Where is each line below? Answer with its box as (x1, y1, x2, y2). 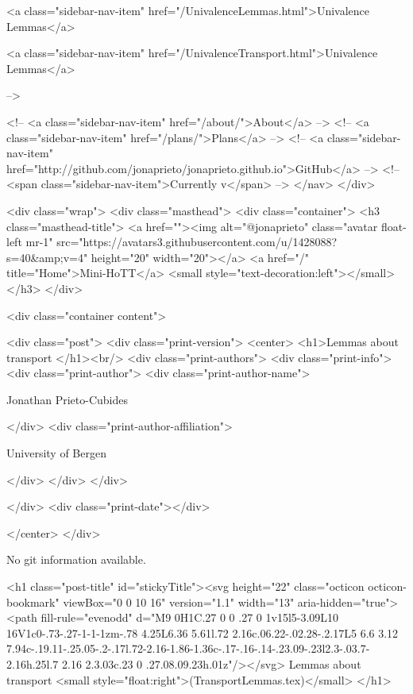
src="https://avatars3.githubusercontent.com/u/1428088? (56, 233, 338, 250)
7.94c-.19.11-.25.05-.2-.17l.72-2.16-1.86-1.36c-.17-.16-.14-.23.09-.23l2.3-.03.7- (6, 640, 370, 657)
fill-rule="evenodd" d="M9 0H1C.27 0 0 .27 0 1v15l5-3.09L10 (41, 609, 339, 626)
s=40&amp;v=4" (6, 249, 88, 265)
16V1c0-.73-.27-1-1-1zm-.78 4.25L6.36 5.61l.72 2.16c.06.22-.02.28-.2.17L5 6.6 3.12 (6, 624, 399, 641)
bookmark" (6, 593, 60, 610)
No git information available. (6, 551, 146, 568)
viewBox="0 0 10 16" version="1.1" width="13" (63, 593, 295, 610)
